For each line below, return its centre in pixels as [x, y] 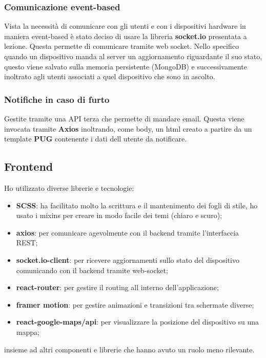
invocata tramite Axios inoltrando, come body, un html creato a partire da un [128, 128]
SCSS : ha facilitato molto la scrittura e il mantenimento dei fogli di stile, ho [137, 205]
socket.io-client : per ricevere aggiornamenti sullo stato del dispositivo [128, 259]
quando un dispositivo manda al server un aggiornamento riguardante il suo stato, [133, 56]
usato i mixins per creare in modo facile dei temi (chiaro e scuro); [119, 215]
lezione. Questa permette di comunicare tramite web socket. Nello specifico [121, 46]
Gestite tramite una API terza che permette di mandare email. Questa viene [124, 118]
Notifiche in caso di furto [57, 99]
